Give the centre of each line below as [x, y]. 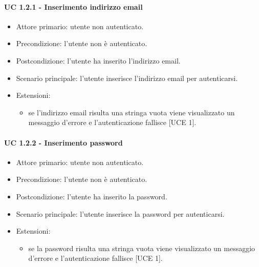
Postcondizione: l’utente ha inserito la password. [92, 196]
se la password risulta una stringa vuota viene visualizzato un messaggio [142, 248]
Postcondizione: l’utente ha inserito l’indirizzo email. [98, 60]
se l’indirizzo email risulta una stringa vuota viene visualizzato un [132, 112]
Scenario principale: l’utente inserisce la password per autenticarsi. [120, 213]
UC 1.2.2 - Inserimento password [63, 142]
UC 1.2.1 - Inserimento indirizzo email [73, 6]
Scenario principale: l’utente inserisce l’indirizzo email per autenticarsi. [127, 78]
